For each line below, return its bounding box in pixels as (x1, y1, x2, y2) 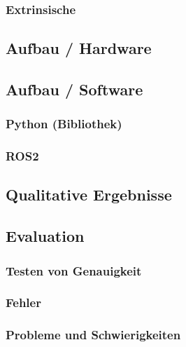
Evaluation (6, 225, 85, 247)
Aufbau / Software (6, 79, 143, 100)
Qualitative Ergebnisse (6, 184, 172, 205)
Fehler (6, 294, 41, 311)
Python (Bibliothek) (6, 115, 122, 132)
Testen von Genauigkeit (6, 261, 142, 279)
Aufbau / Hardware (6, 37, 152, 59)
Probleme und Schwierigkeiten (6, 326, 181, 343)
